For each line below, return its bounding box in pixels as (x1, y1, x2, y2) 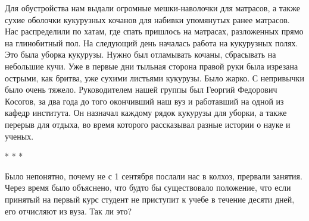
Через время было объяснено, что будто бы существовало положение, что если (5, 181, 291, 194)
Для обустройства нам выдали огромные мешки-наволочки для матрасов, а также (5, 2, 300, 14)
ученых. (5, 130, 34, 142)
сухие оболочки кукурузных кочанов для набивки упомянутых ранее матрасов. (5, 13, 290, 26)
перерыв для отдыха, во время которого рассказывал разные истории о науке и (5, 118, 291, 130)
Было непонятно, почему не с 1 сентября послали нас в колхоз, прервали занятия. (5, 169, 302, 182)
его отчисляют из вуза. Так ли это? (5, 204, 132, 217)
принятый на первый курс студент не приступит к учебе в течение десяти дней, (5, 192, 295, 205)
